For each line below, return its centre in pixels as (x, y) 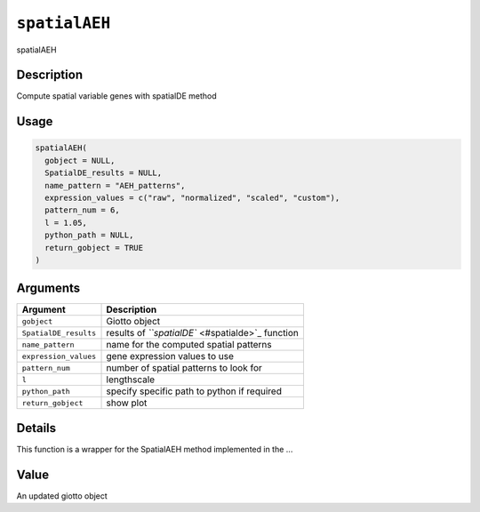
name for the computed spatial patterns (189, 345)
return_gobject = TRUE (94, 248)
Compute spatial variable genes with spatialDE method (116, 96)
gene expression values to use (170, 356)
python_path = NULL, (89, 235)
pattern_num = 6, (82, 210)
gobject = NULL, (80, 160)
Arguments (48, 288)
